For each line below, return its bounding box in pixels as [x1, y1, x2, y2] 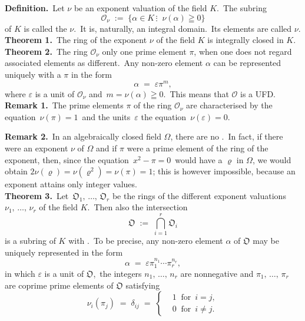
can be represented [213, 57, 281, 69]
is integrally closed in [207, 34, 284, 46]
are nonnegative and [180, 267, 254, 279]
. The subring [217, 2, 267, 14]
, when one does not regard [194, 45, 292, 57]
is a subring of [5, 234, 56, 247]
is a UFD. [240, 87, 276, 100]
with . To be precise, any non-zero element [68, 234, 223, 247]
